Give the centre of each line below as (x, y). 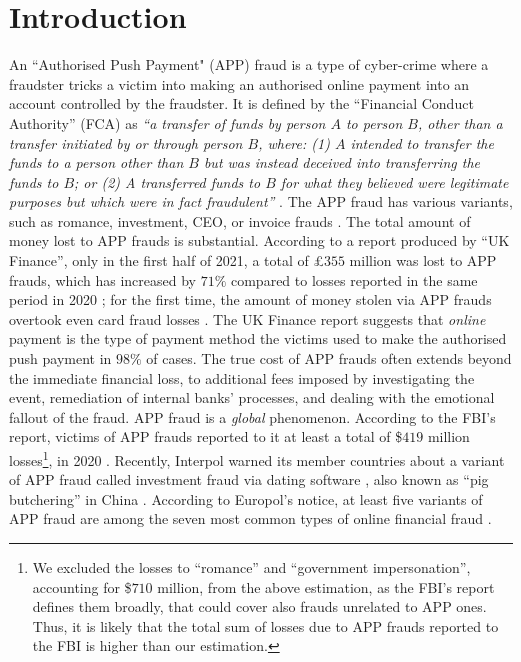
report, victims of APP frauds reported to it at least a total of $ (206, 436)
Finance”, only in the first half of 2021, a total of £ (166, 260)
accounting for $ (82, 586)
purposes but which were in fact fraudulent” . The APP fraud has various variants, (261, 201)
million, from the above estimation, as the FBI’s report (326, 586)
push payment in (60, 358)
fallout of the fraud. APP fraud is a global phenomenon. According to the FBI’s (252, 416)
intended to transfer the (422, 142)
